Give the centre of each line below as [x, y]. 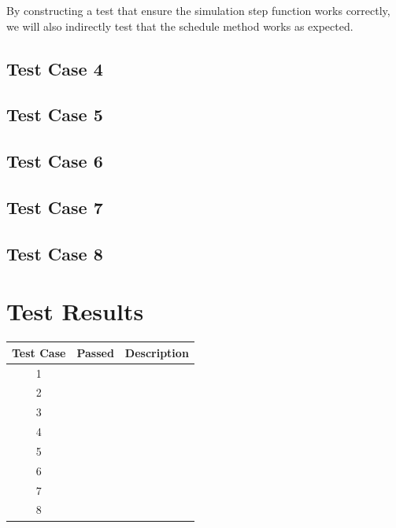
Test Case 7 [55, 207]
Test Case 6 [55, 161]
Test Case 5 [55, 114]
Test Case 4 [55, 68]
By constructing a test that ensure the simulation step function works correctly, [198, 10]
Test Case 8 [55, 253]
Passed [95, 352]
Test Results [75, 311]
